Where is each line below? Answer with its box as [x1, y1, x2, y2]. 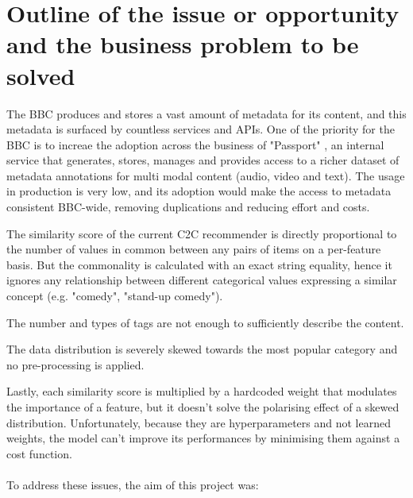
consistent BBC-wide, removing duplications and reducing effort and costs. [6, 199, 370, 215]
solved [6, 59, 75, 91]
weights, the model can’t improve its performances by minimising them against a [6, 430, 400, 446]
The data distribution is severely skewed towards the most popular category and [6, 341, 398, 357]
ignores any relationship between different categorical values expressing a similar [6, 272, 397, 288]
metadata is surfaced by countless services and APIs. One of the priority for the [6, 121, 395, 137]
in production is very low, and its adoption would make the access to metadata [6, 183, 392, 199]
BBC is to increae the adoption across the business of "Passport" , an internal [6, 136, 384, 152]
